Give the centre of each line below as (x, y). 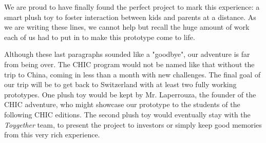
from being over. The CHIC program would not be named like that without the (129, 64)
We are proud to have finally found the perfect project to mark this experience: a (132, 7)
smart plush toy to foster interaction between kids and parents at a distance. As (130, 17)
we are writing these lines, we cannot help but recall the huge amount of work (127, 27)
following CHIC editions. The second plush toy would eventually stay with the (127, 114)
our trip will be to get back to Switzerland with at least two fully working (120, 84)
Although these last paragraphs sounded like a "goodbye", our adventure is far (127, 54)
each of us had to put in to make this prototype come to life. (100, 37)
